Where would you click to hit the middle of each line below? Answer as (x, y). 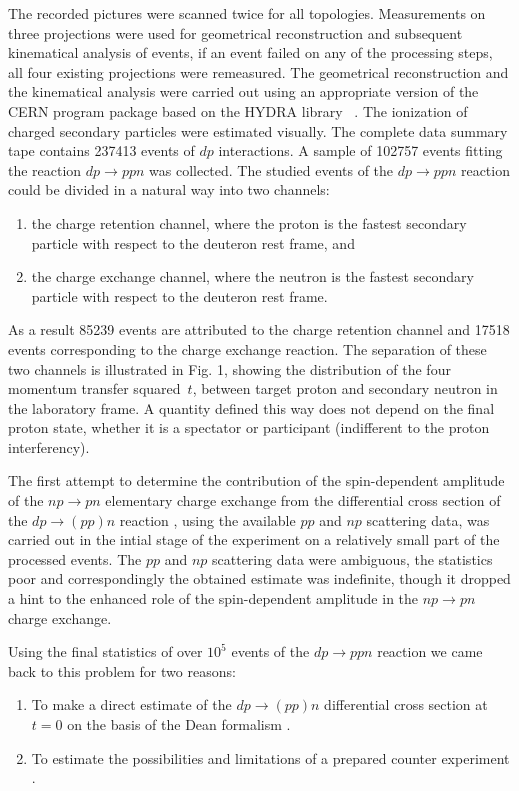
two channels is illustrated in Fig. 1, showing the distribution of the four (229, 368)
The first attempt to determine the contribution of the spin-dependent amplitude (256, 480)
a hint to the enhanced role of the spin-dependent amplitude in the (213, 598)
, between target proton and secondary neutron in (345, 388)
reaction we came (430, 651)
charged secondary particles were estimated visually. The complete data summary (258, 130)
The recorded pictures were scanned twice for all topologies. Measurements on (247, 13)
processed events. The (75, 558)
